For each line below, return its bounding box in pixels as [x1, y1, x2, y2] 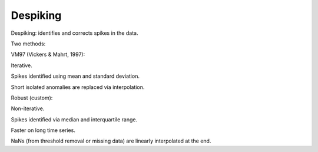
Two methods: [11, 40, 46, 47]
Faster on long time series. [11, 127, 76, 134]
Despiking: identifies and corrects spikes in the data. [11, 29, 138, 37]
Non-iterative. [11, 105, 45, 112]
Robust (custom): [11, 94, 53, 101]
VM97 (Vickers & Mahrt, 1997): [11, 51, 85, 58]
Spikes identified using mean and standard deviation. [11, 72, 140, 80]
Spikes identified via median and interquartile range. [11, 115, 138, 123]
